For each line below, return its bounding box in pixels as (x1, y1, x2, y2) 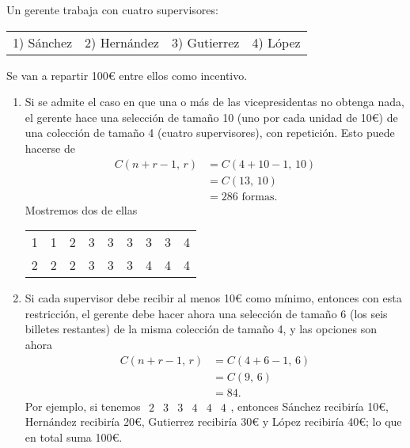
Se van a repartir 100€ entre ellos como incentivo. (6, 66, 248, 83)
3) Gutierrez (171, 32, 240, 51)
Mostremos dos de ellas (25, 201, 138, 218)
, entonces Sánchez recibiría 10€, (230, 397, 389, 414)
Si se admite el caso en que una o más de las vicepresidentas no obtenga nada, (25, 93, 404, 110)
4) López (252, 32, 301, 51)
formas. (241, 191, 278, 203)
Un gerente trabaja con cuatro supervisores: (6, 2, 218, 17)
